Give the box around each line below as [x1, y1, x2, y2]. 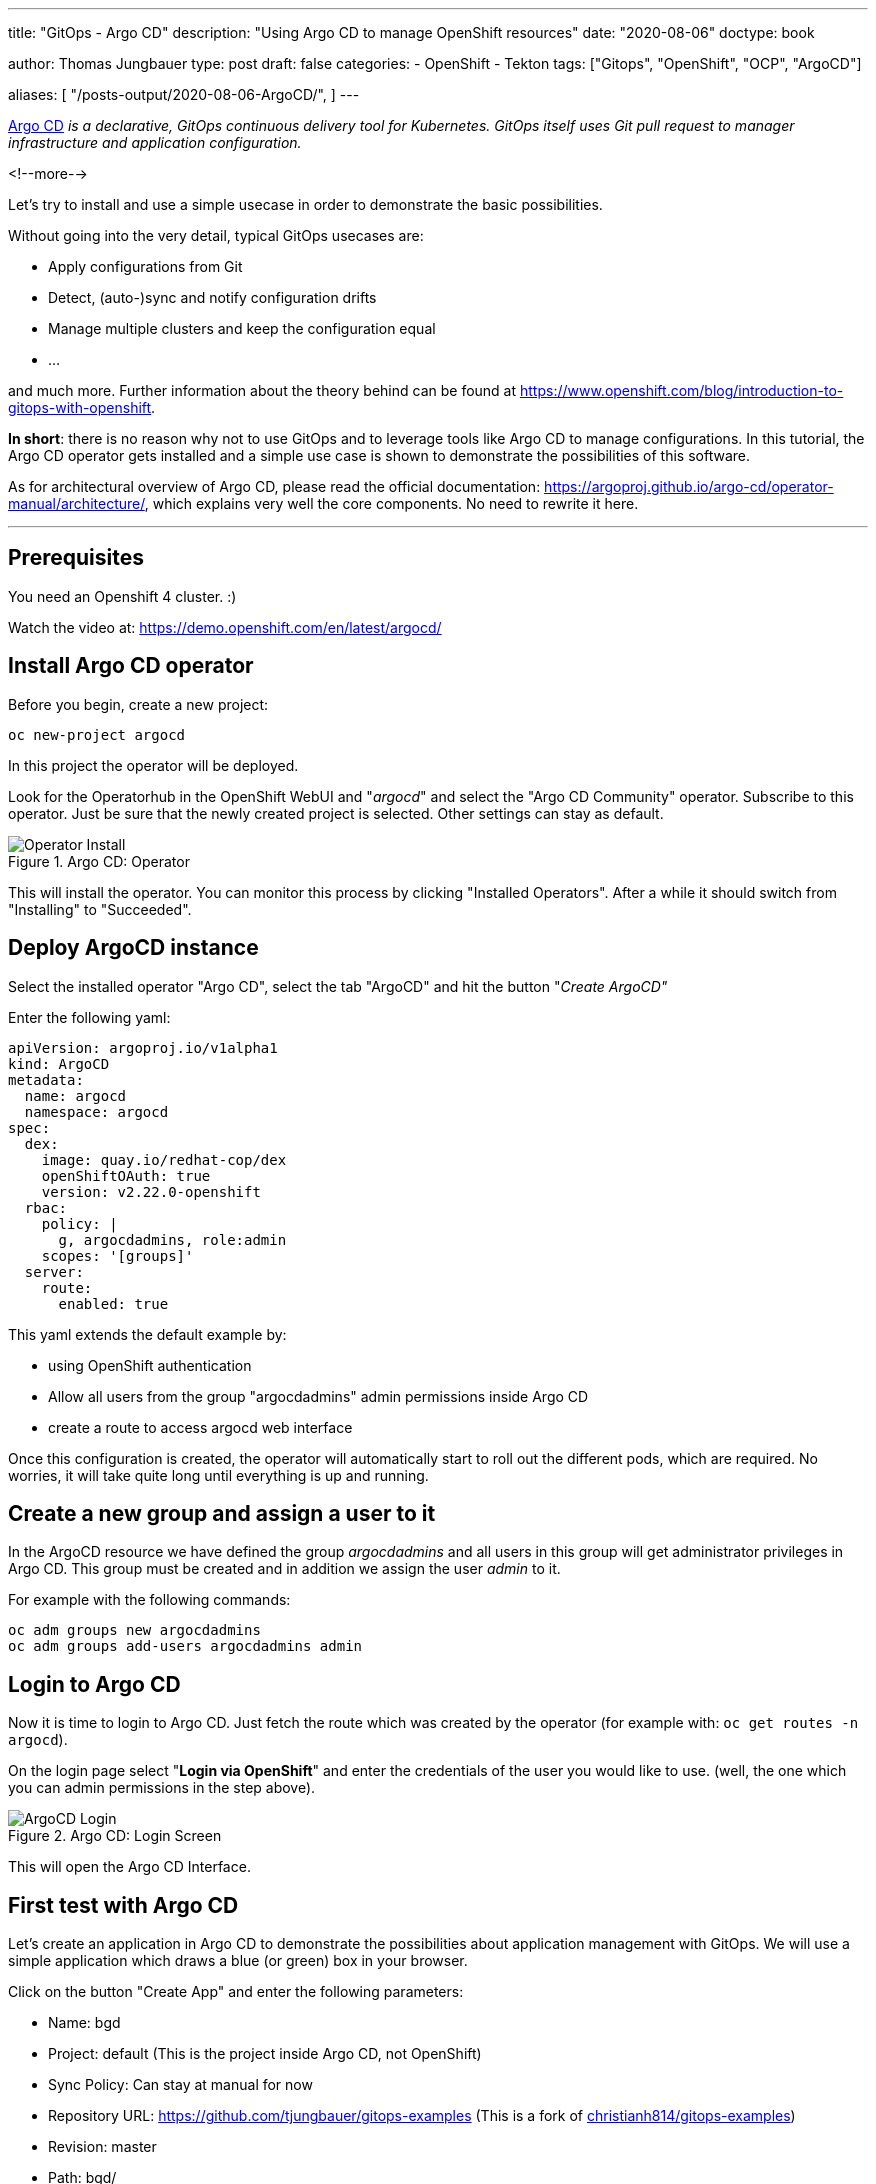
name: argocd [24, 1087, 127, 1104]
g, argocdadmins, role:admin [58, 1231, 287, 1248]
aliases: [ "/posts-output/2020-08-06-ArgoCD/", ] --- [8, 86, 360, 103]
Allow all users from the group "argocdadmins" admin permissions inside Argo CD [48, 1387, 589, 1405]
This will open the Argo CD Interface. [8, 1858, 251, 1876]
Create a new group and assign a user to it [8, 1500, 436, 1526]
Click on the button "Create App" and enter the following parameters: [8, 1983, 464, 2001]
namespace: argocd [24, 1103, 169, 1120]
